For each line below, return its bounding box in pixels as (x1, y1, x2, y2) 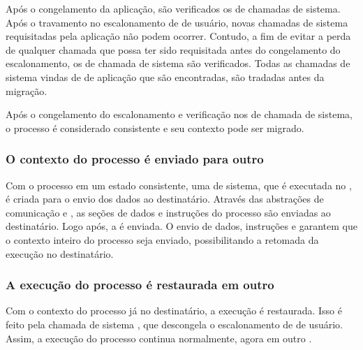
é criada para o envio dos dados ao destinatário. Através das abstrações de (6, 191, 324, 206)
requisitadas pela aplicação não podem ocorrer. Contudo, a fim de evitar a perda (6, 29, 351, 43)
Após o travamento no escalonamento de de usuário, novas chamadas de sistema (6, 15, 348, 29)
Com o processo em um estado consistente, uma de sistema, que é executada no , (6, 177, 352, 192)
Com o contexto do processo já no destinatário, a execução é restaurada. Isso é (6, 303, 342, 318)
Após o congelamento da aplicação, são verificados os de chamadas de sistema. (6, 1, 341, 15)
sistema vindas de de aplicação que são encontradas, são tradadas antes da (6, 69, 325, 84)
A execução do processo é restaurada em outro (6, 276, 274, 293)
